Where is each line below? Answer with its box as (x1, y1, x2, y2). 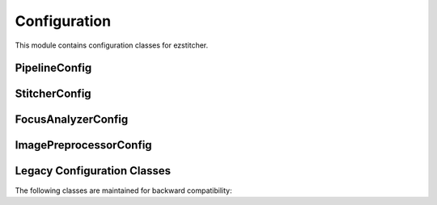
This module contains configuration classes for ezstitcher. (15, 40, 209, 50)
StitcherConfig (15, 87, 92, 101)
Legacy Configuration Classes (15, 164, 172, 178)
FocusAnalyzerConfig (15, 113, 129, 127)
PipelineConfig (15, 61, 92, 75)
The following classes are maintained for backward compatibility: (15, 186, 232, 195)
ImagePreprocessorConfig (15, 138, 153, 153)
